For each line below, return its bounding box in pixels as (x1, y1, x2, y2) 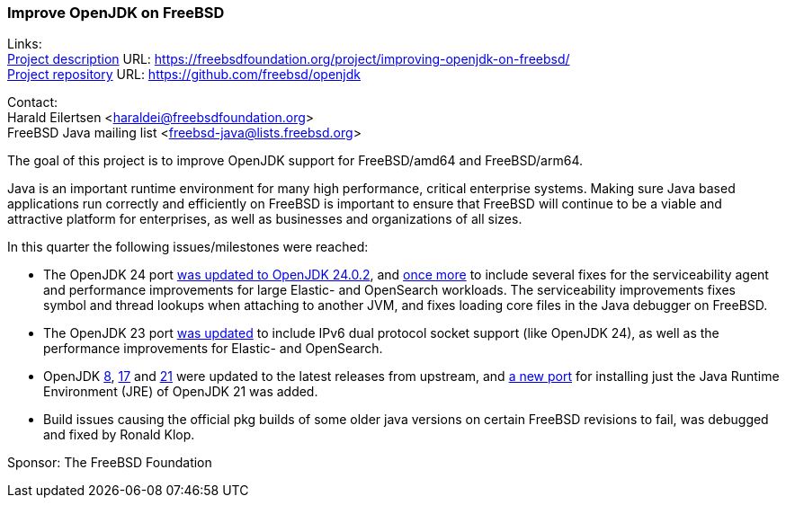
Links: (7, 36, 42, 52)
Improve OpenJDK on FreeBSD (7, 4, 225, 22)
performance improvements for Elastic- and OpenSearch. (43, 341, 383, 357)
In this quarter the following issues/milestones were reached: (7, 239, 369, 255)
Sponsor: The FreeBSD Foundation (7, 455, 212, 471)
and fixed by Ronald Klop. (43, 427, 195, 443)
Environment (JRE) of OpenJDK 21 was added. (43, 384, 318, 400)
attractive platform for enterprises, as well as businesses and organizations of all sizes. (7, 211, 523, 227)
